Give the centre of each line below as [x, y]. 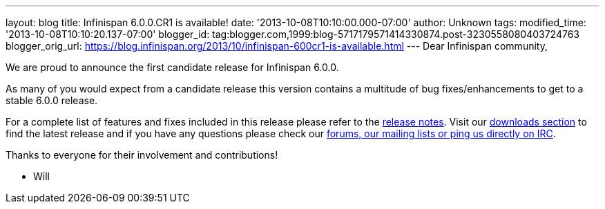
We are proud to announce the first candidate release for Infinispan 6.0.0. [172, 67]
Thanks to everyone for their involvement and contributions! [142, 155]
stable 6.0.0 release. [52, 100]
